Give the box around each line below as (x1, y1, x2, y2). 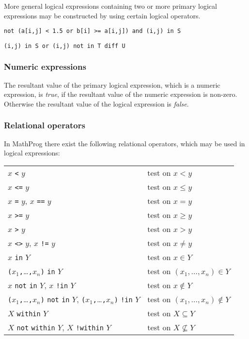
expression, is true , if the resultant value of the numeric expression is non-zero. (4, 89, 237, 99)
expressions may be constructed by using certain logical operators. (4, 10, 201, 20)
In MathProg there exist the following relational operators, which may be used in (4, 138, 245, 148)
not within (16, 324, 55, 332)
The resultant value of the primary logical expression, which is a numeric (4, 79, 220, 90)
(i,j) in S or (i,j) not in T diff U (4, 42, 125, 49)
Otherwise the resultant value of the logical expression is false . (4, 98, 189, 108)
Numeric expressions (4, 61, 86, 73)
